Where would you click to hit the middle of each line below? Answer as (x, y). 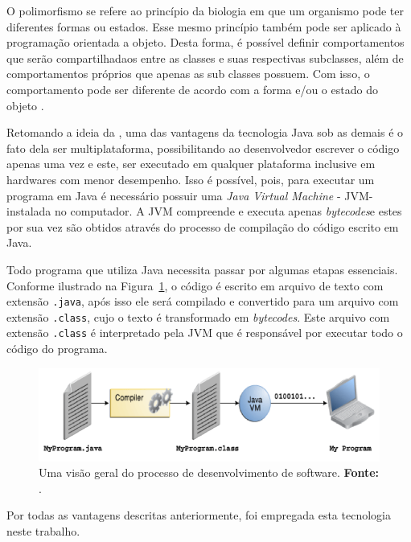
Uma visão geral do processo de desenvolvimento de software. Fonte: (209, 472)
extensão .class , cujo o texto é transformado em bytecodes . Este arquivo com (198, 316)
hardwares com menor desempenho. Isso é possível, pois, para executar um (191, 179)
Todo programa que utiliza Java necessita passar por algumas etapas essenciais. (202, 269)
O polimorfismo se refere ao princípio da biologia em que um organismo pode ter (205, 10)
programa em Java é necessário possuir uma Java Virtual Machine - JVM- (190, 195)
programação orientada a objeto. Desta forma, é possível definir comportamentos (205, 42)
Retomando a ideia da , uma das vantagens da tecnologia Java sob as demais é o (205, 132)
